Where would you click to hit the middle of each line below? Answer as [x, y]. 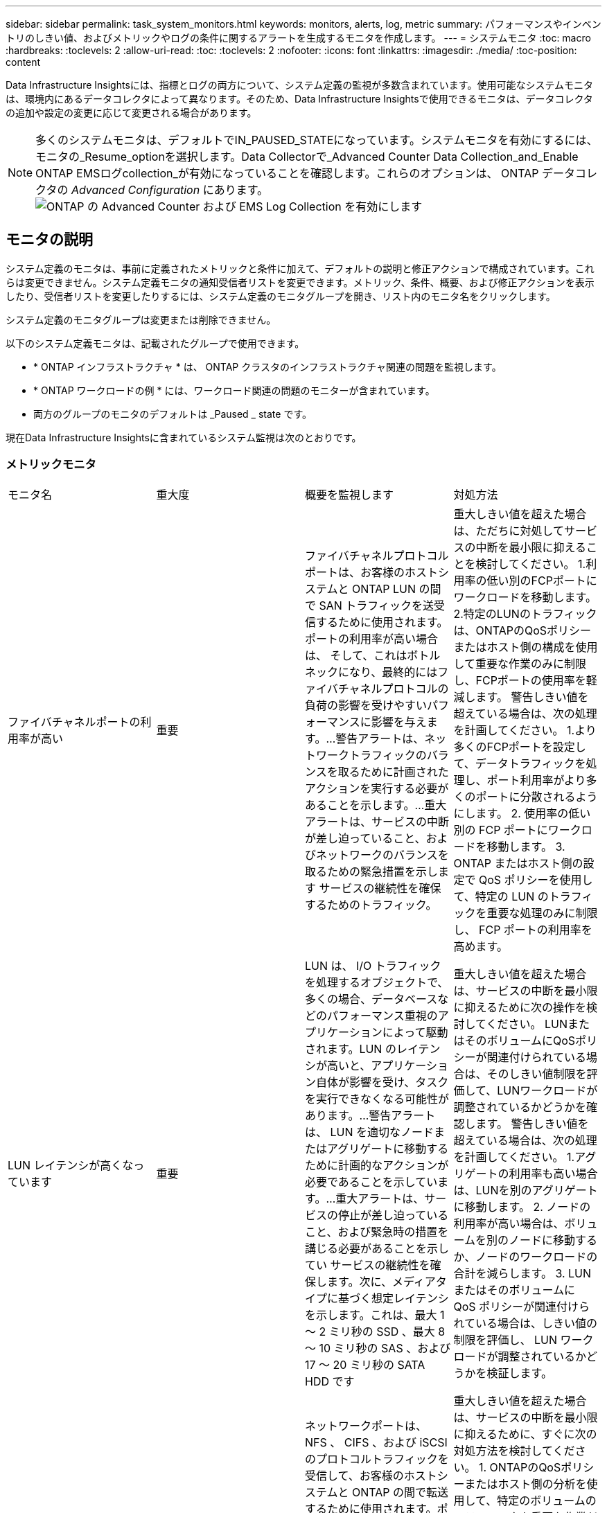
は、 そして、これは [356, 655]
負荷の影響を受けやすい [366, 705]
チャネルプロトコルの [393, 688]
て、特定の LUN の [501, 896]
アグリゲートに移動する [388, 1148]
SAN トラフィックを [371, 605]
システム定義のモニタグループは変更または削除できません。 [141, 319]
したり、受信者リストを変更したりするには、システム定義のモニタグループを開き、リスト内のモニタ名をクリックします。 [281, 296]
